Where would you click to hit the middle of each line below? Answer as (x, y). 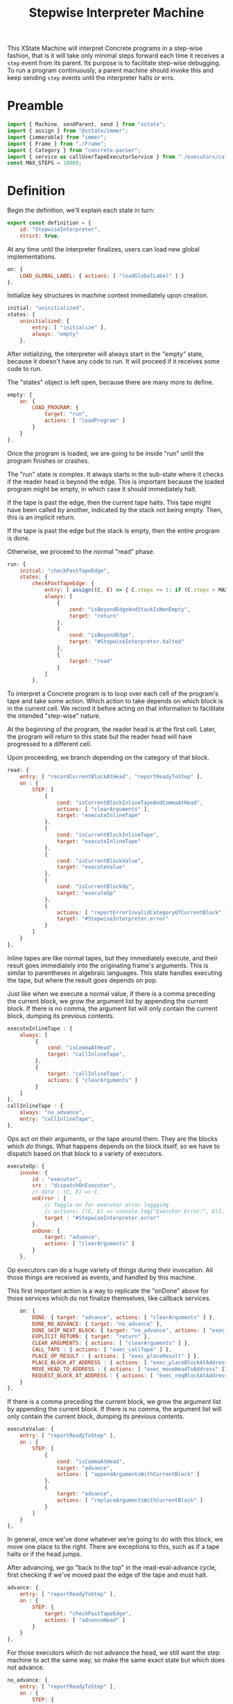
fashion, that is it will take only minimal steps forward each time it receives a (116, 56)
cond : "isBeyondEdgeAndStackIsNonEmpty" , (130, 609)
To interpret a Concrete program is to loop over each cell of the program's (113, 694)
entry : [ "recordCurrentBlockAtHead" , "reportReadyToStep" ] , (111, 777)
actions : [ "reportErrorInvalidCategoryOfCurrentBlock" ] (142, 912)
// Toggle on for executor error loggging (106, 1205)
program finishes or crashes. (49, 461)
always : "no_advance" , (52, 1113)
